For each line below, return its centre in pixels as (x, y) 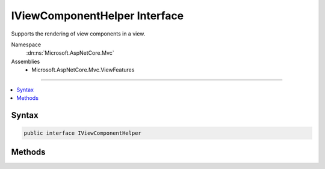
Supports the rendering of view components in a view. (78, 34)
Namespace (26, 45)
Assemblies (26, 61)
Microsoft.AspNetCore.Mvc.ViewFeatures (83, 70)
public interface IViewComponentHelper (82, 133)
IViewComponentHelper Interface (97, 16)
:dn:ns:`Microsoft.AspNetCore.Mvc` (70, 53)
